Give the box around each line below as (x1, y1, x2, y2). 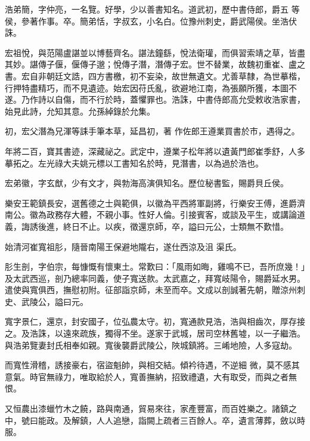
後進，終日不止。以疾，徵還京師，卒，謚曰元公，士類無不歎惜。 (38, 220, 289, 232)
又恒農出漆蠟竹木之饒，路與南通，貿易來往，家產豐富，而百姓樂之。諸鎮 (5, 402, 289, 415)
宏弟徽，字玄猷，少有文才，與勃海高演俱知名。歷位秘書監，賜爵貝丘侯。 (5, 177, 289, 189)
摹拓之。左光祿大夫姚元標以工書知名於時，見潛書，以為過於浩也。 (5, 156, 263, 169)
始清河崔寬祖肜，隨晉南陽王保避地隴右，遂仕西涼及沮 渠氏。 (5, 240, 241, 252)
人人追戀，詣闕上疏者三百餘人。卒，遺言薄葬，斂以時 (96, 414, 305, 426)
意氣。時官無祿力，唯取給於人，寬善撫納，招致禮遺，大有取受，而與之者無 (5, 370, 297, 383)
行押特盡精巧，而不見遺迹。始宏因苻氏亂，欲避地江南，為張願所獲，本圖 (5, 81, 289, 94)
